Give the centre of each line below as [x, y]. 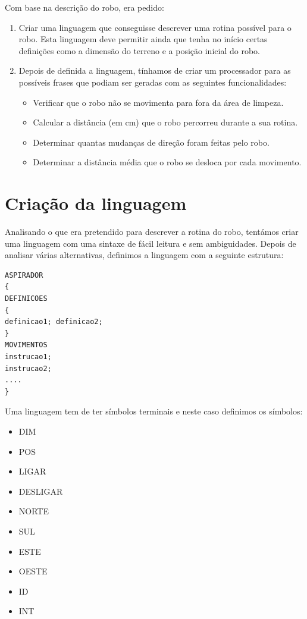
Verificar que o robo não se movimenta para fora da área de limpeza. [158, 102]
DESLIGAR [41, 491]
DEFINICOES [26, 299]
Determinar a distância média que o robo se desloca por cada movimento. [167, 162]
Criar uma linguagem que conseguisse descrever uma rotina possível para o [155, 27]
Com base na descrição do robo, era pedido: [84, 7]
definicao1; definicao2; [54, 322]
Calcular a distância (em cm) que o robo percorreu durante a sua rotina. [165, 122]
